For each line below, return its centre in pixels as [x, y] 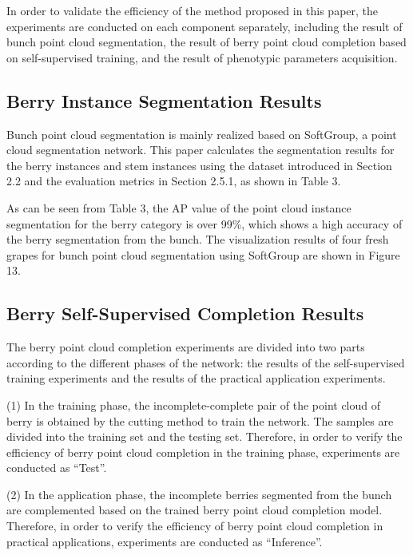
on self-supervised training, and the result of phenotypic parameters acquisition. [202, 57]
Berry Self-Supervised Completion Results [185, 313]
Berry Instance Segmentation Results [164, 100]
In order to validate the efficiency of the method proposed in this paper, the [193, 10]
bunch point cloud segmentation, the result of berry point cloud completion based [206, 42]
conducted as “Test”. [57, 468]
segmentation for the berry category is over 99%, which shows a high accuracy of [205, 223]
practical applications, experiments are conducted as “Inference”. [165, 541]
